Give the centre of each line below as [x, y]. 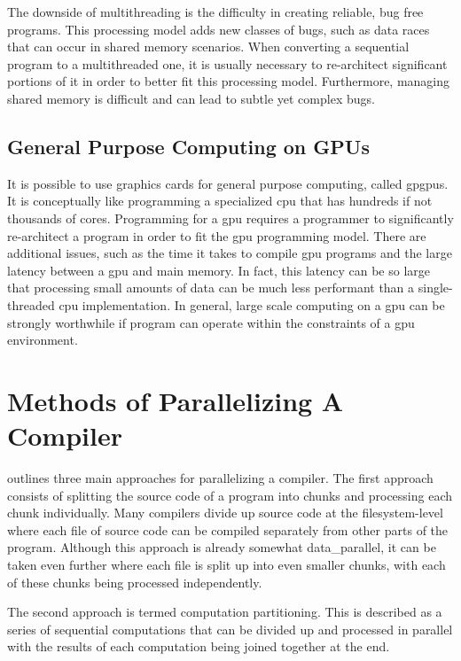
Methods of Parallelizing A [176, 400]
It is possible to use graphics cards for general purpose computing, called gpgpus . [228, 183]
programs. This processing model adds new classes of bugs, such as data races [219, 29]
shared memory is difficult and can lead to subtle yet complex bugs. [191, 98]
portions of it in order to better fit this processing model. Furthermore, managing [229, 81]
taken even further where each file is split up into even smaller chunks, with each [227, 564]
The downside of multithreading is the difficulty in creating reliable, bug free [215, 12]
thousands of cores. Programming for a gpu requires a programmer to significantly [230, 218]
